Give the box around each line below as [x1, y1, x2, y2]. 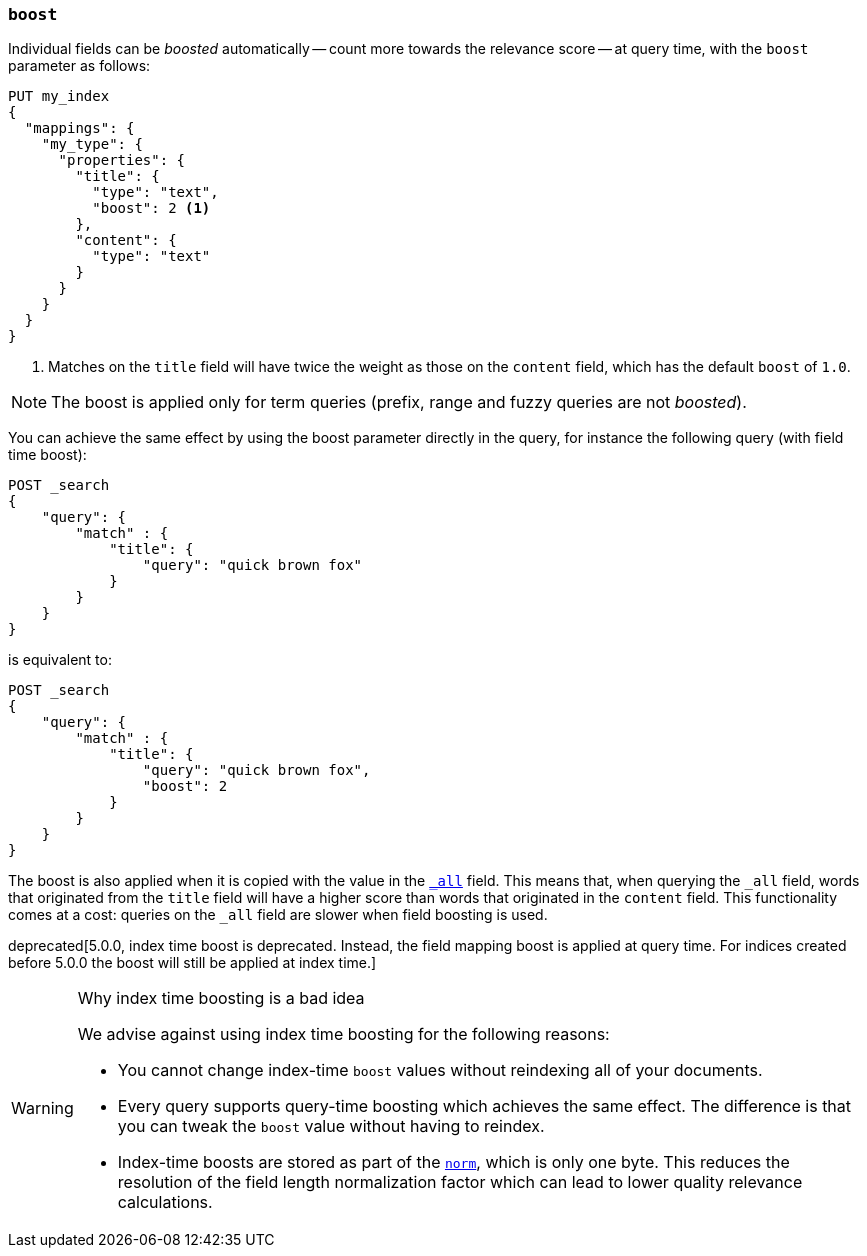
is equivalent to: [8, 651, 112, 669]
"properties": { [58, 152, 186, 169]
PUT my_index [8, 88, 110, 105]
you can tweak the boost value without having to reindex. [117, 1116, 545, 1137]
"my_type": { [41, 136, 143, 153]
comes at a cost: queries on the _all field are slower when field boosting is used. [8, 906, 548, 924]
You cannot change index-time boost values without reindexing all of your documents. [117, 1060, 763, 1081]
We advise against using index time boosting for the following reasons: [77, 1024, 610, 1045]
